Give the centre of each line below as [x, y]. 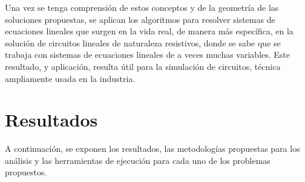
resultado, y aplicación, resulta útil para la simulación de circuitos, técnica [143, 66]
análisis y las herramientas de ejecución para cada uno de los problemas [138, 160]
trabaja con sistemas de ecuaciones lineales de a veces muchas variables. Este [148, 55]
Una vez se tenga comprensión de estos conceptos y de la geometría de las [142, 7]
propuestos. [26, 172]
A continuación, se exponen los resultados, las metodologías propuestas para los [152, 149]
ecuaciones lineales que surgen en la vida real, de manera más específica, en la [149, 31]
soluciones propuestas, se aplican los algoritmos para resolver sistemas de [140, 19]
